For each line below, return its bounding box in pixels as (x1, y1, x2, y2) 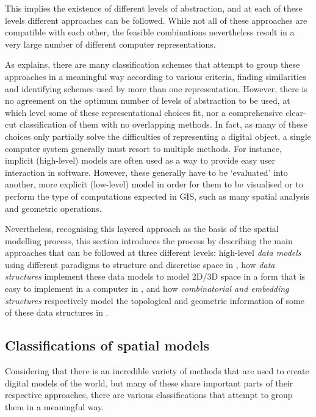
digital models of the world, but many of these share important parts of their (5, 376, 293, 389)
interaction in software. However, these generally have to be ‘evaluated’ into (5, 165, 288, 178)
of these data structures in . (5, 306, 109, 319)
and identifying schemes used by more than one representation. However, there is (5, 82, 307, 95)
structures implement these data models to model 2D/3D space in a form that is (5, 270, 306, 283)
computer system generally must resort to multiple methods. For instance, (5, 142, 282, 154)
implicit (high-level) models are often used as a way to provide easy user (5, 154, 276, 167)
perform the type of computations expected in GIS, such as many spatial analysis (5, 189, 309, 202)
